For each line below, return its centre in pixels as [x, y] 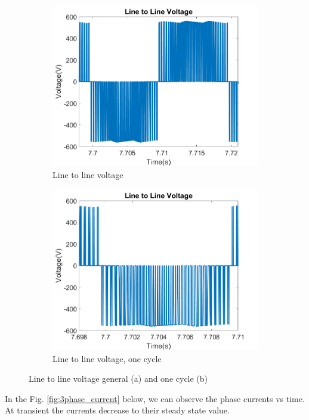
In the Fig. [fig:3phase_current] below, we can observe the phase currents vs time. [155, 398]
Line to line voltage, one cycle [107, 358]
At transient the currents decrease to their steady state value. [117, 410]
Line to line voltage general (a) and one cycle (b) [118, 378]
